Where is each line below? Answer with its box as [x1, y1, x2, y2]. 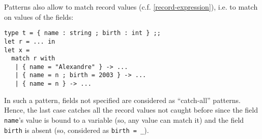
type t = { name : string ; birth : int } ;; [4, 29, 161, 37]
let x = [4, 46, 30, 54]
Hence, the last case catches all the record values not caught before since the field [4, 105, 258, 115]
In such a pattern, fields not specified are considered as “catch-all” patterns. [4, 94, 241, 105]
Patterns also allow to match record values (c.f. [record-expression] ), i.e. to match [4, 2, 258, 12]
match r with [11, 55, 55, 62]
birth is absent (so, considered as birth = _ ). [4, 124, 149, 135]
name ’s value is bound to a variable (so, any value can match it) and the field [4, 114, 244, 125]
